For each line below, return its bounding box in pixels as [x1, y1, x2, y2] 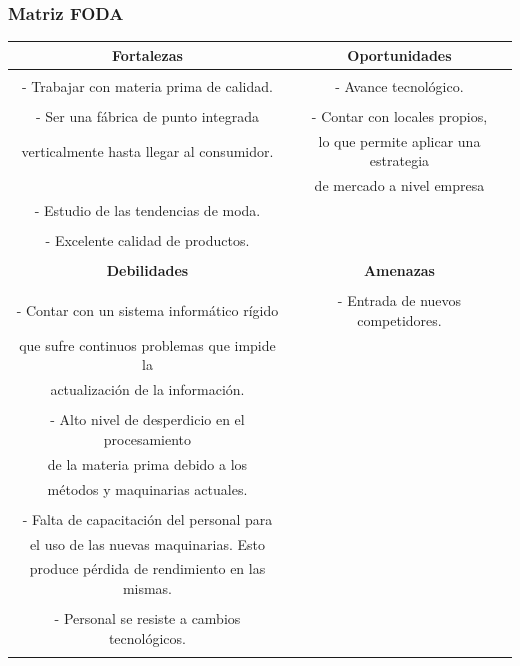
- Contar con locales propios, [311, 105, 488, 126]
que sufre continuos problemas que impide [19, 334, 276, 355]
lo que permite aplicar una [318, 130, 481, 151]
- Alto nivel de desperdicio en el [50, 409, 245, 430]
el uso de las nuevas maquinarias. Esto [29, 533, 265, 554]
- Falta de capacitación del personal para [22, 508, 273, 529]
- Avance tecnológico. [335, 75, 464, 96]
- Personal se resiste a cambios [54, 608, 241, 629]
